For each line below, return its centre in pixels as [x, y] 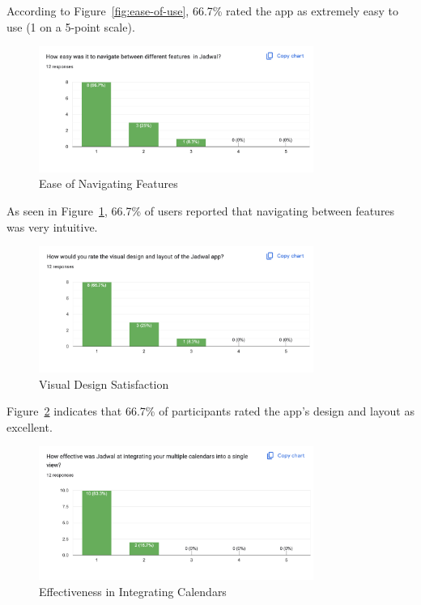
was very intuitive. [52, 226]
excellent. [30, 426]
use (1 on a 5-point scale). [71, 26]
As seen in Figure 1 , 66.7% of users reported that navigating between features [201, 211]
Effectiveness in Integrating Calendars [133, 591]
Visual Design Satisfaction [104, 383]
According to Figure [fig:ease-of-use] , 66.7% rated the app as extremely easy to [203, 11]
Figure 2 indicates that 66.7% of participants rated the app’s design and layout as [210, 411]
